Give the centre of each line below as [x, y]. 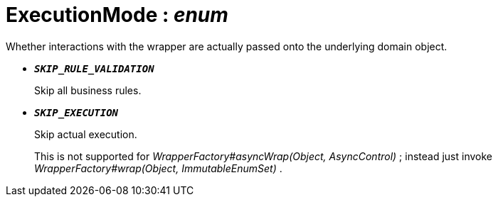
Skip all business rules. [88, 90]
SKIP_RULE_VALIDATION [94, 68]
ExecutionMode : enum [117, 15]
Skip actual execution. [86, 134]
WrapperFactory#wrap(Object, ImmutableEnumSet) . [158, 168]
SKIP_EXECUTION [76, 112]
